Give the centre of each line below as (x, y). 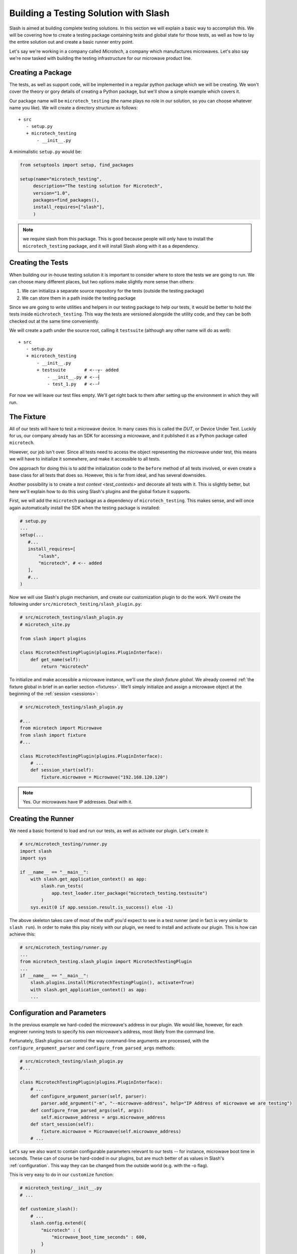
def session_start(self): (62, 770)
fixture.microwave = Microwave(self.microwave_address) (111, 1131)
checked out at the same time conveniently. (54, 321)
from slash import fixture (53, 735)
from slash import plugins (53, 639)
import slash (36, 851)
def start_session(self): (62, 1124)
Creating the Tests (39, 263)
